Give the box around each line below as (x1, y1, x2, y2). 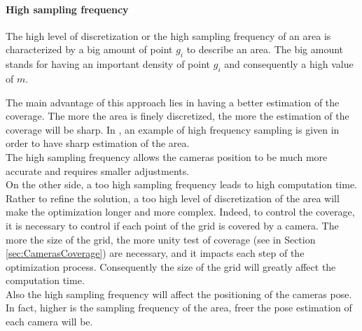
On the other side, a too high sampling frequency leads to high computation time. (6, 177, 357, 192)
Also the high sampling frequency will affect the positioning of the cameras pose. (6, 286, 352, 301)
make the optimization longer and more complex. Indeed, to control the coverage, (6, 204, 355, 219)
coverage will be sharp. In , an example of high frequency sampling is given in (6, 122, 340, 136)
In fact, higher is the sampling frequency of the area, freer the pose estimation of (6, 300, 352, 315)
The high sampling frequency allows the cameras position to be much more (6, 149, 328, 164)
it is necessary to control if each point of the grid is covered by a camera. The (6, 218, 339, 232)
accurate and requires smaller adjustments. (6, 163, 190, 178)
